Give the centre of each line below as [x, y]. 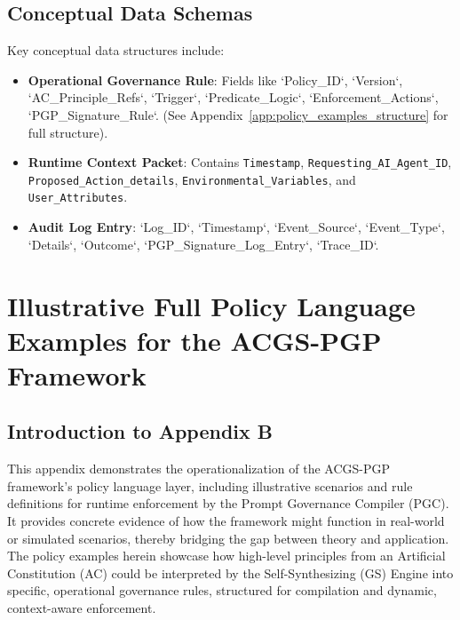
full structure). [68, 132]
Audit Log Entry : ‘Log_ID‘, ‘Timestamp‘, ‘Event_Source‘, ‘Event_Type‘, [236, 227]
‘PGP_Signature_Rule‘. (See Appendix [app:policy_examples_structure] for [238, 114]
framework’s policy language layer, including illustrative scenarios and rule [210, 485]
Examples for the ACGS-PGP [194, 340]
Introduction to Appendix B [140, 431]
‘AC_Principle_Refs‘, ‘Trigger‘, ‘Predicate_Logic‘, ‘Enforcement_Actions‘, [233, 97]
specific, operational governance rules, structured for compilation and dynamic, [222, 590]
